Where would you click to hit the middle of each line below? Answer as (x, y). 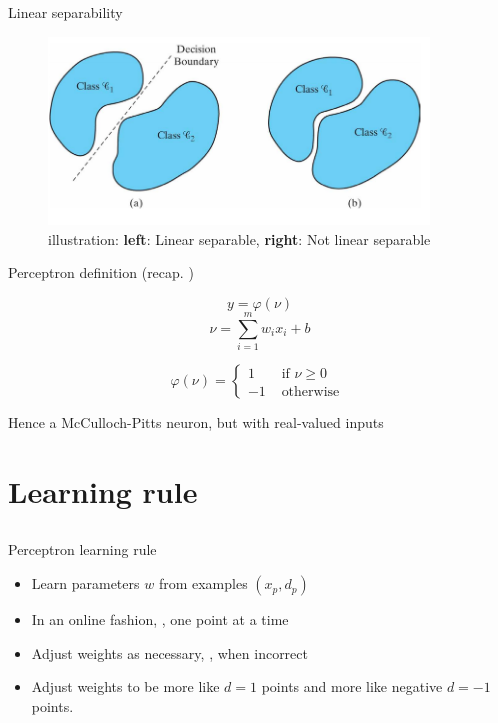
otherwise (310, 391)
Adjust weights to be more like (125, 686)
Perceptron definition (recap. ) (101, 272)
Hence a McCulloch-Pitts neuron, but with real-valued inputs (196, 422)
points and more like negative (352, 686)
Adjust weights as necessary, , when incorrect (169, 652)
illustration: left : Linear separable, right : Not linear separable (239, 238)
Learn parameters (85, 583)
